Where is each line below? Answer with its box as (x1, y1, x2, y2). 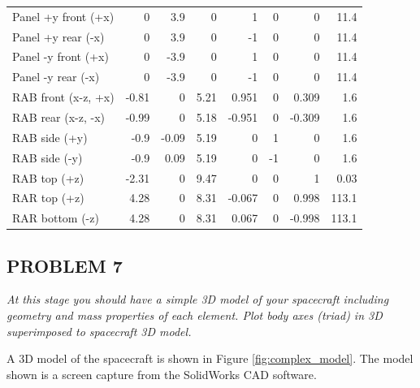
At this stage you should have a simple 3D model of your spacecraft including (6, 291, 389, 308)
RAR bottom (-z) (12, 209, 99, 226)
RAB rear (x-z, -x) (12, 108, 106, 125)
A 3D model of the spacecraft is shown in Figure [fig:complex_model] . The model (6, 350, 414, 367)
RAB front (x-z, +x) (12, 88, 115, 106)
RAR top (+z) (12, 189, 84, 206)
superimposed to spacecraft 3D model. (6, 322, 192, 339)
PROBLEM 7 (6, 252, 123, 278)
